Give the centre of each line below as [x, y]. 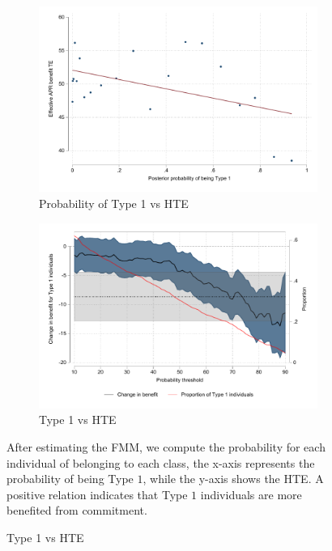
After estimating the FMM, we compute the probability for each [166, 447]
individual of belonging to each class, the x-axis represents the [161, 462]
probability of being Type [70, 479]
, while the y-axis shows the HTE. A [233, 479]
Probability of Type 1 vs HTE [114, 203]
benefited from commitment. [77, 510]
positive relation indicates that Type [97, 494]
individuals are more [251, 494]
